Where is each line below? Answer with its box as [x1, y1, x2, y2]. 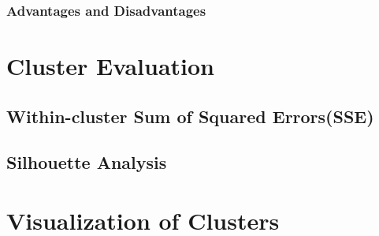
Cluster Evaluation [6, 50, 215, 82]
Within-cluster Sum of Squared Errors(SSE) [6, 103, 374, 128]
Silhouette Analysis [6, 150, 167, 174]
